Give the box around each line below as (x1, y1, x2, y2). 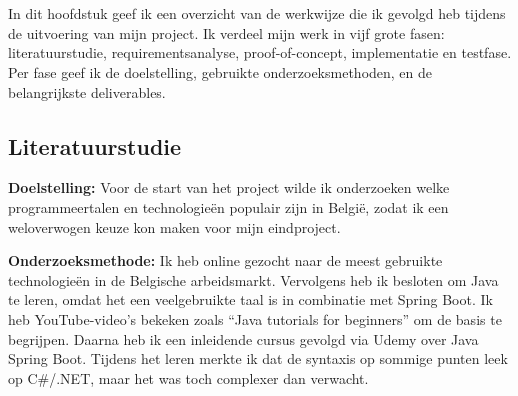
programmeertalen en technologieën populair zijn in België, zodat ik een (8, 196, 449, 217)
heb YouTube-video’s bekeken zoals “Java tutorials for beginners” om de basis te (8, 308, 502, 329)
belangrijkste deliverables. (8, 81, 166, 102)
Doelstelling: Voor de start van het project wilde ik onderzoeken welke (8, 177, 450, 198)
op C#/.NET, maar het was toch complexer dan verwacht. (8, 367, 369, 388)
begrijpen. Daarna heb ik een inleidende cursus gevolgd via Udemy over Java (8, 328, 479, 349)
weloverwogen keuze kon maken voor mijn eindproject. (8, 216, 341, 237)
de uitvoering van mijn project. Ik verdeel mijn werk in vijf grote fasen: (8, 22, 445, 43)
